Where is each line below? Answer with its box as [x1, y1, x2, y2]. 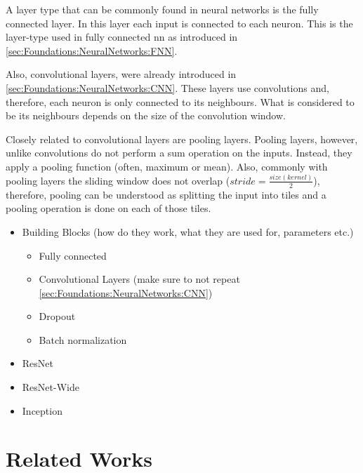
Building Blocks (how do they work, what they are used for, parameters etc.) [22, 224, 354, 239]
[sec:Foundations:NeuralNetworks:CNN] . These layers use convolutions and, [6, 80, 329, 95]
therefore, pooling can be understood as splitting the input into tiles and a [6, 187, 326, 201]
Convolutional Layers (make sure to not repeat [39, 272, 240, 286]
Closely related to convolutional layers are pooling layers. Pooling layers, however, [6, 131, 358, 146]
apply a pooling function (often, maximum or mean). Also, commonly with [6, 159, 328, 173]
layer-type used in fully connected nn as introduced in [6, 29, 238, 44]
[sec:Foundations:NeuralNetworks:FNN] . [6, 43, 178, 58]
